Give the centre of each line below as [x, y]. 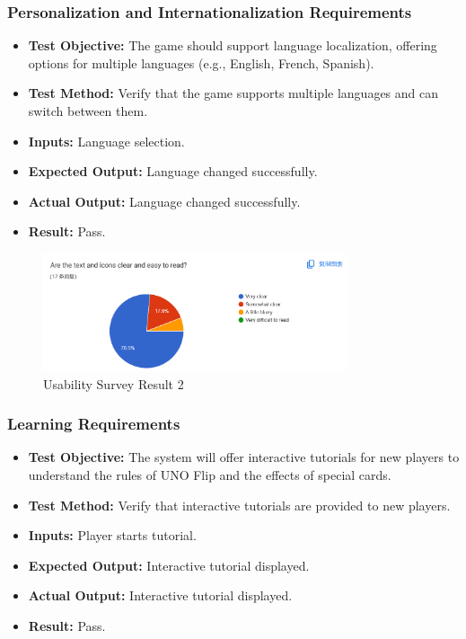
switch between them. [88, 111]
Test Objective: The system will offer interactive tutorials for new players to [244, 457]
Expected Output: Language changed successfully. [173, 171]
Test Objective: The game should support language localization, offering [233, 45]
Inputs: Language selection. [106, 141]
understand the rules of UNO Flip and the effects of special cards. [210, 475]
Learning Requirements [94, 424]
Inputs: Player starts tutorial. [112, 535]
